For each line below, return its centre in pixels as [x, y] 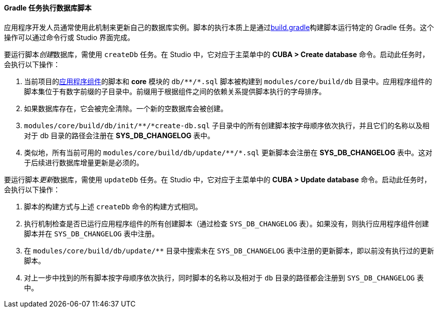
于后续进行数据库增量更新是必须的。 [84, 162]
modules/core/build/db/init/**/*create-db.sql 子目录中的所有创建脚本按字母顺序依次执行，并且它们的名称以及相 [227, 125]
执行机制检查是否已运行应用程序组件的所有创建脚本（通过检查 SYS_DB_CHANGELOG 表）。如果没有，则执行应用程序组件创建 [227, 223]
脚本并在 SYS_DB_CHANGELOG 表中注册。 [91, 233]
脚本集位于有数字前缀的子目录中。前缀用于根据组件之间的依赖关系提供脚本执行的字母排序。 [175, 91]
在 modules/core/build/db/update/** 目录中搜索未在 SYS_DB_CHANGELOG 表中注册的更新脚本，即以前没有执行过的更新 [229, 250]
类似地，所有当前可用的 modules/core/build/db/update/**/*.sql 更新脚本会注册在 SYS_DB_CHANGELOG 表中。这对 [228, 152]
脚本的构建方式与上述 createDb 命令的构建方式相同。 [113, 206]
